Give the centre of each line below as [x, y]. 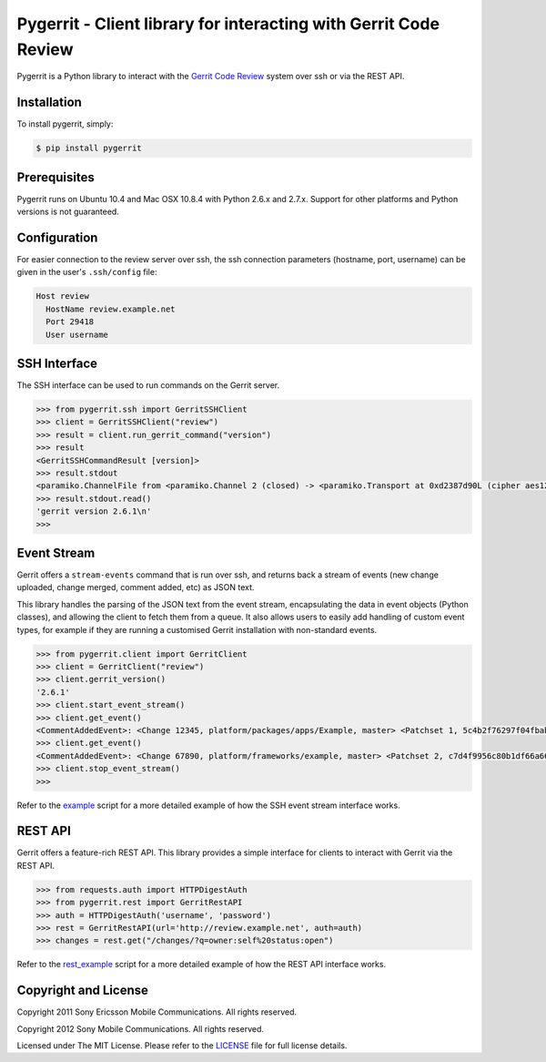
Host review [63, 296]
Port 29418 [70, 322]
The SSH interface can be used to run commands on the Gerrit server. [148, 385]
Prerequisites [56, 177]
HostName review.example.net [111, 309]
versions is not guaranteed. [68, 212]
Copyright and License [83, 991]
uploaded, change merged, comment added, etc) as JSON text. [136, 587]
